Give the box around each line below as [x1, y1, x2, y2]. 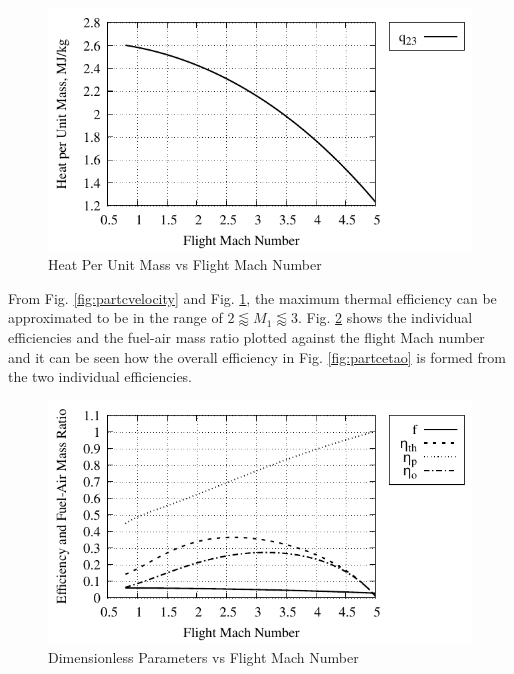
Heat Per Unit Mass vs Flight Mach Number [48, 254, 322, 275]
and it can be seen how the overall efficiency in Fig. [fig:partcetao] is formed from [8, 346, 506, 367]
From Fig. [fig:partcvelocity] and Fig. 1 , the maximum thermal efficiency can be [8, 287, 497, 308]
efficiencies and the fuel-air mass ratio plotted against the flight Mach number [8, 326, 485, 347]
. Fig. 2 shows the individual [297, 307, 473, 328]
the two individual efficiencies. [8, 366, 193, 387]
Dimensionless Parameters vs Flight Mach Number [48, 646, 359, 667]
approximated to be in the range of [8, 307, 223, 328]
